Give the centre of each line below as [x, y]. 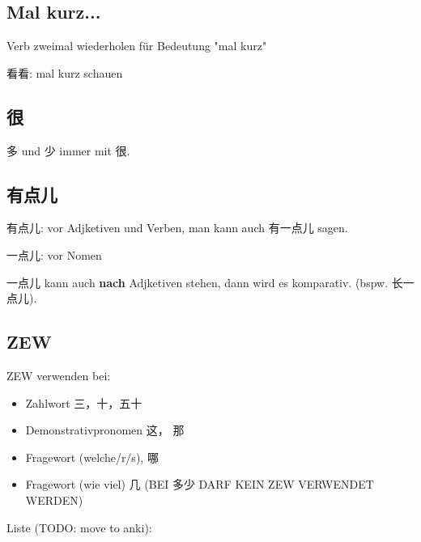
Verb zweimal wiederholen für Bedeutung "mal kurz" [137, 46]
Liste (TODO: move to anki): [79, 527]
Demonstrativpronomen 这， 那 [105, 430]
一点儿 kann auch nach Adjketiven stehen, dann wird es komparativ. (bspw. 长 [205, 282]
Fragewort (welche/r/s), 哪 [92, 457]
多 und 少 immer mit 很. [68, 150]
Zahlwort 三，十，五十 [84, 402]
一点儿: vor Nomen [54, 254]
